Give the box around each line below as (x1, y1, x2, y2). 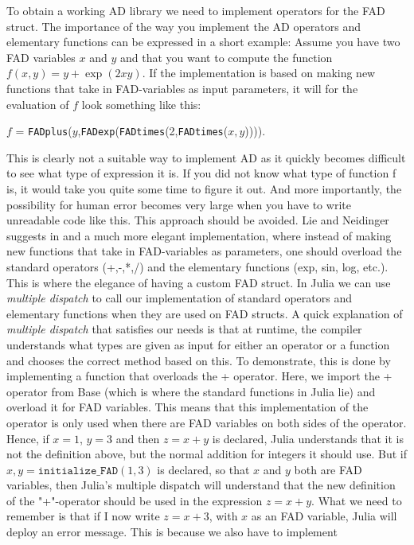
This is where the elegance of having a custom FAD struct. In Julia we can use (6, 274, 391, 290)
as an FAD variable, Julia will (251, 508, 397, 524)
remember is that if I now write (6, 508, 160, 524)
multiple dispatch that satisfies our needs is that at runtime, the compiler (6, 321, 362, 337)
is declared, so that (157, 461, 250, 477)
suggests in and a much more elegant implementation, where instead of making (6, 227, 392, 243)
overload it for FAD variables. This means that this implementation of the (6, 399, 369, 415)
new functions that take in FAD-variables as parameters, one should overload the (6, 243, 402, 259)
